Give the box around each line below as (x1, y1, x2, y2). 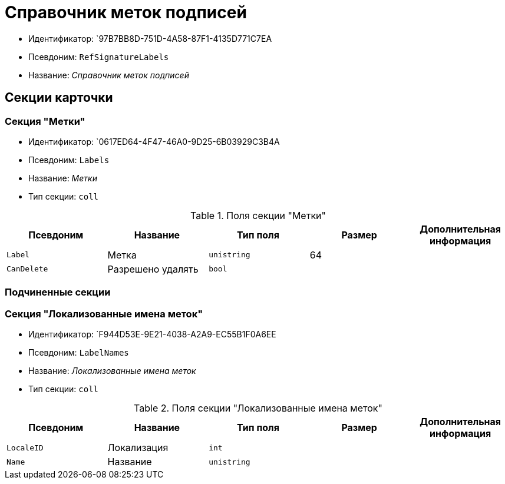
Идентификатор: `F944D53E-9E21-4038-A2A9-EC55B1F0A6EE (28, 329, 276, 340)
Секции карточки (5, 90, 113, 105)
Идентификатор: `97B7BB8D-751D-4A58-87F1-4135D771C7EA (28, 33, 272, 44)
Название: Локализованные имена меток (28, 366, 196, 376)
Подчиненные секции (5, 286, 111, 299)
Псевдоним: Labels (28, 154, 110, 165)
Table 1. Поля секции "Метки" (190, 209, 326, 221)
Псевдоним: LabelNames (28, 347, 129, 358)
